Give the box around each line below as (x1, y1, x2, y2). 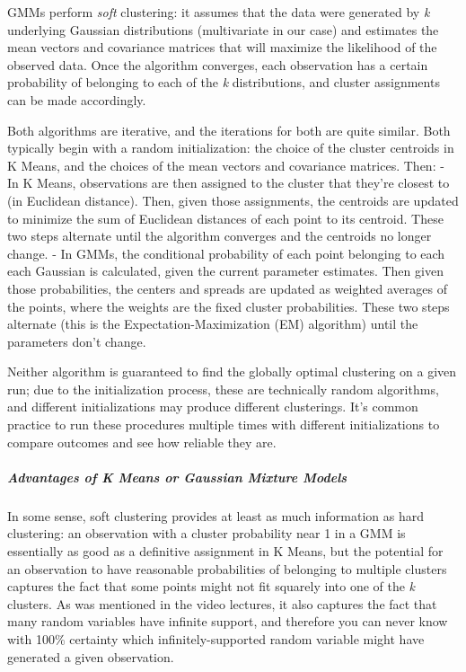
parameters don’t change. (7, 332, 146, 350)
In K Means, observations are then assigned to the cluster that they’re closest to (7, 173, 450, 192)
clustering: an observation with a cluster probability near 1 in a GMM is (7, 524, 406, 543)
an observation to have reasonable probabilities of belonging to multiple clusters (7, 559, 447, 578)
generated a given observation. (7, 647, 174, 666)
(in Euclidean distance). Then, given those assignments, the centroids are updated (7, 190, 459, 209)
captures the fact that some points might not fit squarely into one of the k (7, 577, 416, 596)
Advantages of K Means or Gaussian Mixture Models (7, 467, 347, 486)
